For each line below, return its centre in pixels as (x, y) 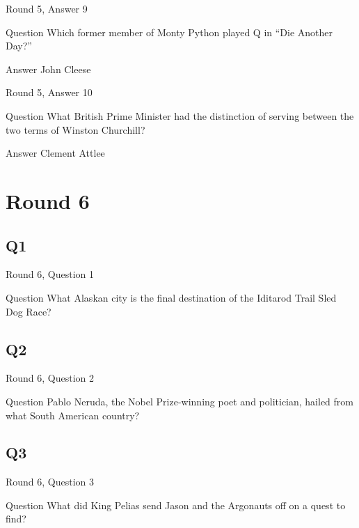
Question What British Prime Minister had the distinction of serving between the (180, 115)
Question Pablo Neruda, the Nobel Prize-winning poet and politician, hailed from (179, 401)
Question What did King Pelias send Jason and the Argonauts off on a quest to (176, 505)
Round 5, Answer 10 (49, 92)
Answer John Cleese (48, 69)
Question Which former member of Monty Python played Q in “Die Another (169, 32)
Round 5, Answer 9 (47, 8)
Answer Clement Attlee (55, 153)
